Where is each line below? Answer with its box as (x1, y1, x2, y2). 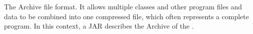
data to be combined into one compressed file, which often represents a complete (4, 11, 249, 21)
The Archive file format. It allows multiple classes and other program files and (4, 1, 242, 11)
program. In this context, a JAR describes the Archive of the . (4, 21, 194, 31)
